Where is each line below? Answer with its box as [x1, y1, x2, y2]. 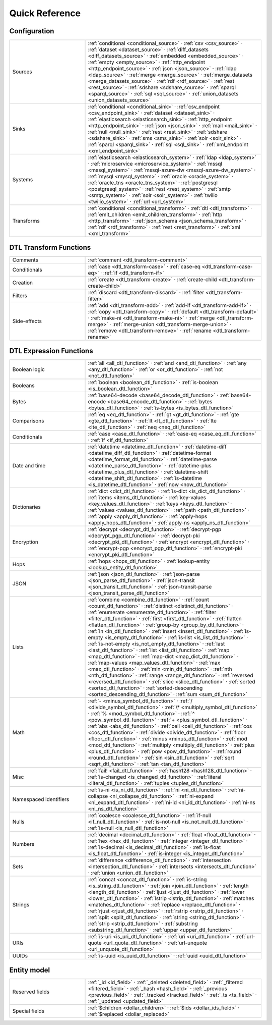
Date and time [12, 462, 46, 469]
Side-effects [12, 317, 42, 325]
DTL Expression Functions [9, 347, 93, 355]
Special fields [12, 1007, 45, 1014]
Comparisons [12, 417, 44, 424]
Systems [12, 176, 33, 183]
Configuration [9, 27, 54, 35]
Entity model [9, 965, 50, 974]
